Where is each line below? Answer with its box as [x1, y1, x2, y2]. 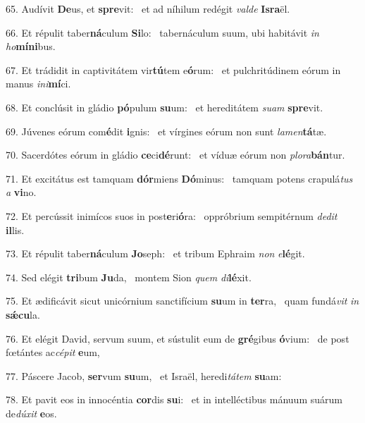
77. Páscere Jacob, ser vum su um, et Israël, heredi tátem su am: [6, 368, 282, 383]
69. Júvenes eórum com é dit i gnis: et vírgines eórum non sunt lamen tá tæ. [6, 123, 327, 138]
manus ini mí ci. [6, 76, 71, 91]
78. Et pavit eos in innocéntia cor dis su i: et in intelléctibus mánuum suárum [6, 392, 342, 407]
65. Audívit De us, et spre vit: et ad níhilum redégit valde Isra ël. [6, 1, 290, 16]
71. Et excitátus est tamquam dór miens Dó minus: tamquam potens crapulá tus [6, 171, 353, 185]
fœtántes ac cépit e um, [6, 345, 100, 360]
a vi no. [6, 185, 37, 200]
